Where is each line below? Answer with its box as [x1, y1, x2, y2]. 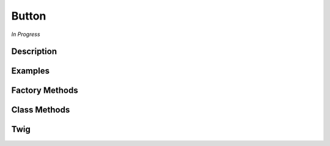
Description [11, 46, 57, 57]
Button [11, 9, 46, 23]
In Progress [11, 31, 40, 38]
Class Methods [11, 104, 70, 115]
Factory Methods [11, 86, 79, 96]
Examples [11, 66, 50, 76]
